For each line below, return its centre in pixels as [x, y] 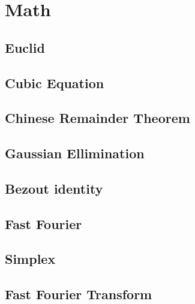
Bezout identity [54, 188]
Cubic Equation [55, 82]
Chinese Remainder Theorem [97, 118]
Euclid [25, 47]
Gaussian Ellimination [75, 153]
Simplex [30, 259]
